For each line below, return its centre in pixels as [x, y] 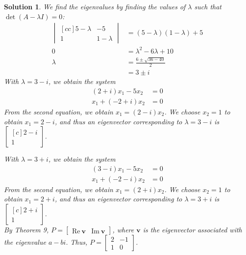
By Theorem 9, [26, 230]
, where [123, 230]
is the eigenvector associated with [192, 230]
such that [208, 6]
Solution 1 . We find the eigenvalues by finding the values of [95, 6]
